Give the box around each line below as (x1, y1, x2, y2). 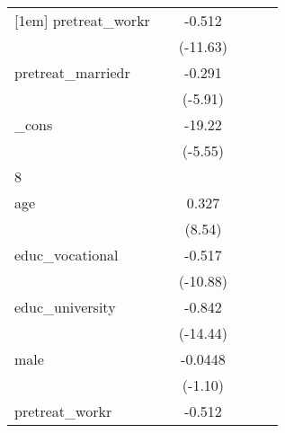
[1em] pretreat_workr (14, 10, 150, 31)
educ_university (14, 296, 116, 317)
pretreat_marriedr (14, 62, 130, 83)
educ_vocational (14, 244, 119, 265)
